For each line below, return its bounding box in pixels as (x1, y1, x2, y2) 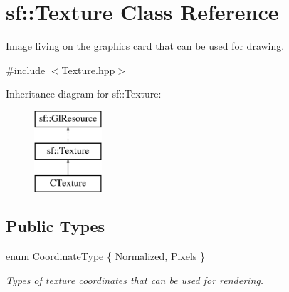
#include (6, 62, 46, 77)
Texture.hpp (61, 62, 115, 77)
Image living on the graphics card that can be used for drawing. (6, 38, 285, 53)
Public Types (6, 215, 105, 237)
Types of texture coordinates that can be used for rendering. (6, 272, 264, 287)
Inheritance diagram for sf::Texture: (6, 86, 162, 101)
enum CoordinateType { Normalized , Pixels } (6, 249, 206, 264)
